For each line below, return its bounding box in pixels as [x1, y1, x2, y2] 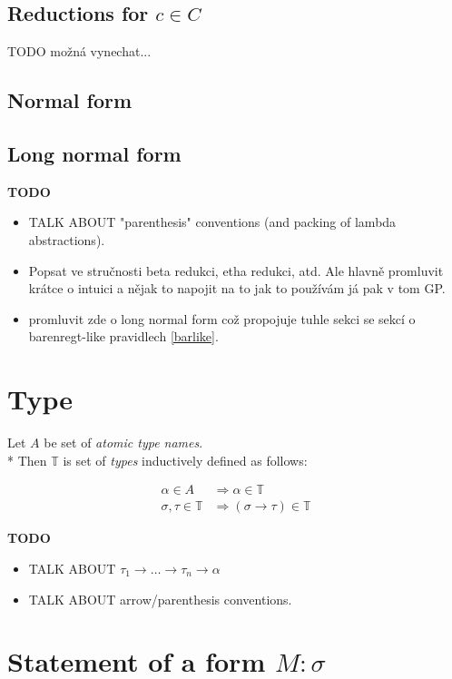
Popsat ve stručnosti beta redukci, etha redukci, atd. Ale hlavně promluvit [28, 261, 444, 280]
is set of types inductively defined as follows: [63, 450, 308, 469]
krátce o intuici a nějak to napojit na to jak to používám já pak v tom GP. [28, 279, 446, 298]
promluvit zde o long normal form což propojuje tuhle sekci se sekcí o [28, 309, 416, 328]
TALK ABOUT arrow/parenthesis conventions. [28, 589, 292, 608]
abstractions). [28, 230, 105, 249]
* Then [7, 450, 47, 469]
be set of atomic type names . [44, 433, 203, 452]
